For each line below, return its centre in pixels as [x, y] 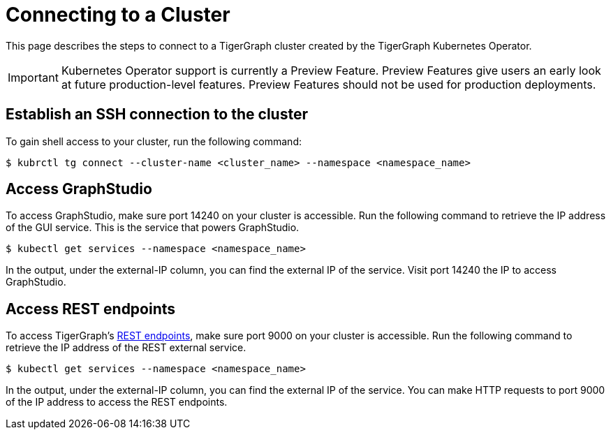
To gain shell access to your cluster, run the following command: [154, 141]
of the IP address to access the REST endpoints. [117, 402]
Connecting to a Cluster [118, 15]
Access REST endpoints [91, 309]
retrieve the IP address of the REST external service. [126, 348]
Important [33, 77]
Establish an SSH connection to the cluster [157, 115]
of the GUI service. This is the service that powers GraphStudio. [153, 228]
